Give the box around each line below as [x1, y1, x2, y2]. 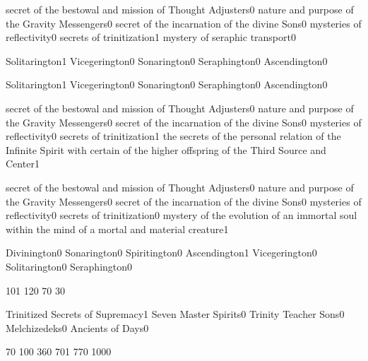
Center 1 [6, 156, 40, 171]
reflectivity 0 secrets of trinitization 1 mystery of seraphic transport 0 [6, 30, 296, 45]
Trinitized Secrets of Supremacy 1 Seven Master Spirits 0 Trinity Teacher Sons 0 [6, 307, 345, 321]
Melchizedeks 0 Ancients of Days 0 [6, 320, 149, 335]
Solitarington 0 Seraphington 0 [6, 259, 133, 273]
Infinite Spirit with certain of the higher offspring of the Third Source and [6, 142, 326, 157]
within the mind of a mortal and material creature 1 [6, 221, 229, 236]
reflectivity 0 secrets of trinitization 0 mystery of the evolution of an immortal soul [6, 208, 357, 223]
